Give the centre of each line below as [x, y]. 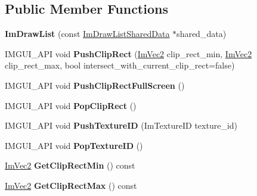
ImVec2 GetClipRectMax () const [71, 185]
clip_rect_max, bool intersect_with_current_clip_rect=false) [120, 65]
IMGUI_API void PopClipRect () [71, 105]
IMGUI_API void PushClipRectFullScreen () [95, 85]
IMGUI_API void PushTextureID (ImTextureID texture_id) [121, 125]
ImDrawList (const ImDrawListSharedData [87, 34]
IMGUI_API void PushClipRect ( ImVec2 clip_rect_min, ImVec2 [128, 53]
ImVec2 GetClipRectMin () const [70, 165]
